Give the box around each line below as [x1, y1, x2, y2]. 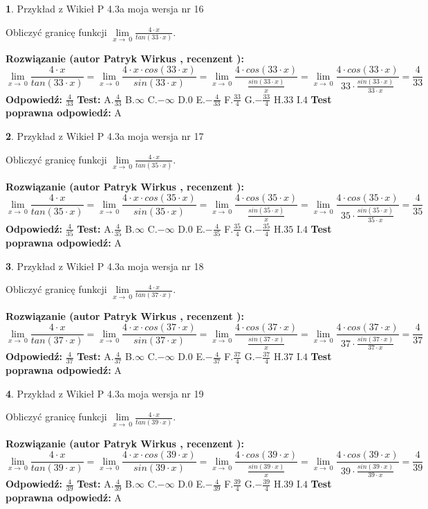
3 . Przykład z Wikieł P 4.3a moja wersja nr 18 [6, 258, 204, 273]
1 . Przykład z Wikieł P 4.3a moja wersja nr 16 [6, 1, 204, 15]
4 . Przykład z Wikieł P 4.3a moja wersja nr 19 [6, 386, 204, 400]
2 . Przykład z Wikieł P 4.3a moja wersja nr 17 [6, 128, 204, 143]
